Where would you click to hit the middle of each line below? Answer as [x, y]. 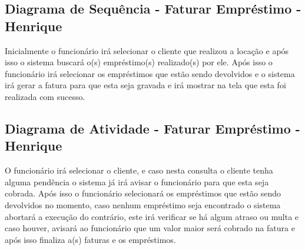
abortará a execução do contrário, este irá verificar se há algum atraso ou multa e [152, 216]
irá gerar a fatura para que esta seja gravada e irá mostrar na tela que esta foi [145, 85]
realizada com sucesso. [45, 96]
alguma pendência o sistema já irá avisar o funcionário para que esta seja [137, 181]
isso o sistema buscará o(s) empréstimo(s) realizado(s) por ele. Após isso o [139, 62]
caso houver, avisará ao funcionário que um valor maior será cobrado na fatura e [150, 228]
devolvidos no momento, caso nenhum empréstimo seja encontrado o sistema [143, 204]
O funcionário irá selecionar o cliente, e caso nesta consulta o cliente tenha [139, 170]
